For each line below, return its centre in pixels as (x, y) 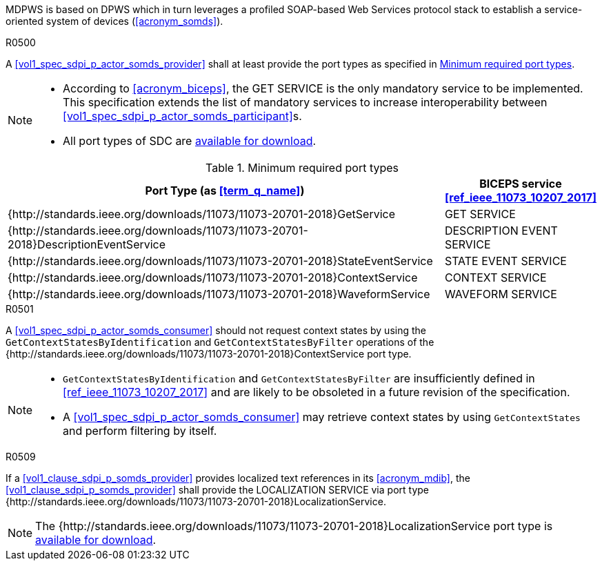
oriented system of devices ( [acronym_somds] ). (114, 21)
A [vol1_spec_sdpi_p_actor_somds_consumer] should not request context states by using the (216, 330)
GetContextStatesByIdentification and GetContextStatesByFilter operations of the (220, 342)
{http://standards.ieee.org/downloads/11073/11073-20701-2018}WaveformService (219, 294)
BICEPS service (521, 184)
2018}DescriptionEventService (87, 244)
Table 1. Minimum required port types (302, 168)
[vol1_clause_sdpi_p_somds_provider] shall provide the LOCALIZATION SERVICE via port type (217, 490)
